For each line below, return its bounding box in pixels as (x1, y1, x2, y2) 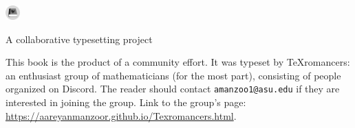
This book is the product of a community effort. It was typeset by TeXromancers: (6, 55, 350, 69)
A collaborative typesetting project (6, 31, 153, 46)
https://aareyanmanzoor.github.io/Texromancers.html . (6, 108, 237, 123)
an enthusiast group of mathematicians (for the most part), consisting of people (6, 68, 341, 82)
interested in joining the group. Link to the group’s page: (6, 95, 246, 110)
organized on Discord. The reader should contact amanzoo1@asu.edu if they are (6, 81, 340, 96)
